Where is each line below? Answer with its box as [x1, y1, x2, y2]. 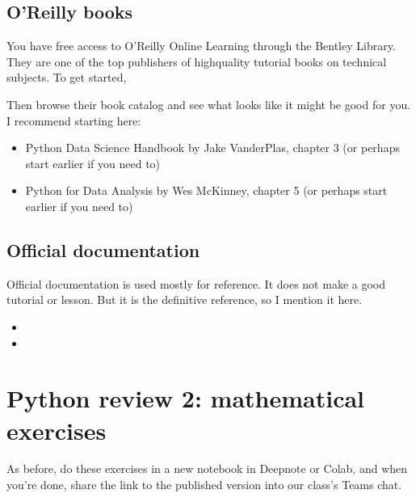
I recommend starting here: [6, 112, 141, 129]
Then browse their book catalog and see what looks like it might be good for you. [6, 95, 411, 112]
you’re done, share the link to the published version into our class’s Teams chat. [6, 476, 402, 493]
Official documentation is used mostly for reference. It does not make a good [6, 275, 385, 292]
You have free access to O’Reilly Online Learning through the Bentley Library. [6, 37, 396, 54]
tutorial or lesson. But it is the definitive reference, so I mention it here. [6, 291, 363, 308]
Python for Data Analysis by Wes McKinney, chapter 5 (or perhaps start [25, 182, 388, 199]
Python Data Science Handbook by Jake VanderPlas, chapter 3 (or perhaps [25, 139, 400, 156]
